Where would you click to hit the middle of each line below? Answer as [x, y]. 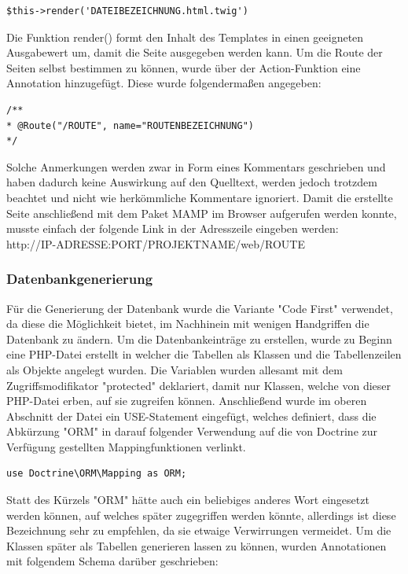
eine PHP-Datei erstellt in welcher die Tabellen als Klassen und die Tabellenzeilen [204, 354]
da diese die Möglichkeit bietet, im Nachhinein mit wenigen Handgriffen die [188, 324]
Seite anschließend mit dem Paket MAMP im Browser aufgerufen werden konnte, [202, 213]
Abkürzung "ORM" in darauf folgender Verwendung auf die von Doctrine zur [192, 431]
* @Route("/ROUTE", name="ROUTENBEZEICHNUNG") [130, 125]
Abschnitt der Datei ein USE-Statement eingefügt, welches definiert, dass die [191, 416]
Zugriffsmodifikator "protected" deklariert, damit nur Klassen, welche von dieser [199, 385]
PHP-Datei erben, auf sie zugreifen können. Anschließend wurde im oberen [187, 401]
